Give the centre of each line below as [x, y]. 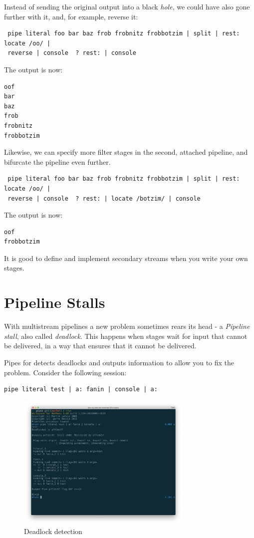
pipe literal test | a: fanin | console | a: [81, 390]
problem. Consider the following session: [65, 372]
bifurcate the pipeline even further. [57, 161]
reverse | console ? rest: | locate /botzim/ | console [104, 198]
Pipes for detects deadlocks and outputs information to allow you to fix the [119, 362]
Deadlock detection [53, 531]
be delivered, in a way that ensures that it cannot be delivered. [100, 346]
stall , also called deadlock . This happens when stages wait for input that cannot [126, 336]
